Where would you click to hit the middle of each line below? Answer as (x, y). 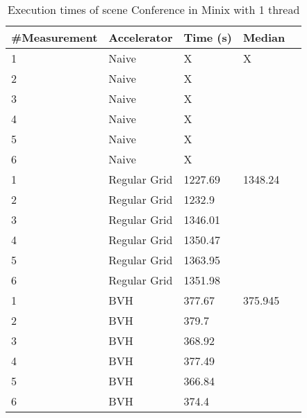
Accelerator (141, 37)
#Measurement (55, 37)
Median (264, 37)
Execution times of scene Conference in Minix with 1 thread (153, 9)
